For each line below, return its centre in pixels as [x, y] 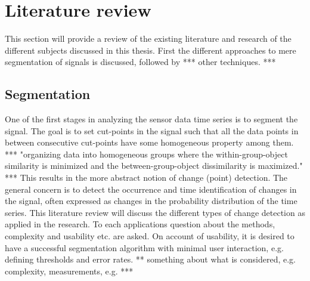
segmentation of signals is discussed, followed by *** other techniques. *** [140, 62]
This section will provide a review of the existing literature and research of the [148, 38]
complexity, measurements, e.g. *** [69, 271]
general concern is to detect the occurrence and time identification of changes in [151, 189]
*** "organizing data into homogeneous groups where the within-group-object [146, 154]
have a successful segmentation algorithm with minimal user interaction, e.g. [144, 247]
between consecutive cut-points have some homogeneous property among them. [149, 142]
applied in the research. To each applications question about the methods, [140, 224]
